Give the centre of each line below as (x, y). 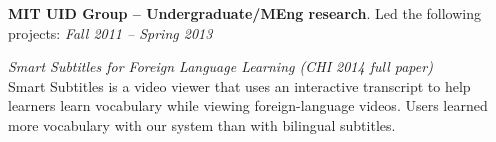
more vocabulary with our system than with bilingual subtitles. (202, 124)
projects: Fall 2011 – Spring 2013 (110, 32)
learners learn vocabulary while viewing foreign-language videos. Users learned (248, 105)
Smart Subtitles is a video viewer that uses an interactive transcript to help (239, 85)
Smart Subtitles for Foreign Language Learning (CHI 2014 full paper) (220, 66)
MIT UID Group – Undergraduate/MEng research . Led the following (245, 13)
